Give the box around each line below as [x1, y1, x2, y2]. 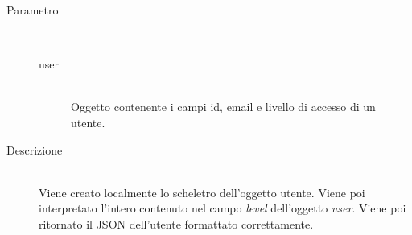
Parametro [6, 2, 59, 18]
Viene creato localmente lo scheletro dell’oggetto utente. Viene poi [39, 183, 365, 200]
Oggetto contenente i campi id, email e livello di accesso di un [71, 98, 376, 115]
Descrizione [6, 141, 63, 158]
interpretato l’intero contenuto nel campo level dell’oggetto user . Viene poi [39, 200, 406, 216]
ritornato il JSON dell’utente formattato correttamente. [39, 215, 314, 232]
